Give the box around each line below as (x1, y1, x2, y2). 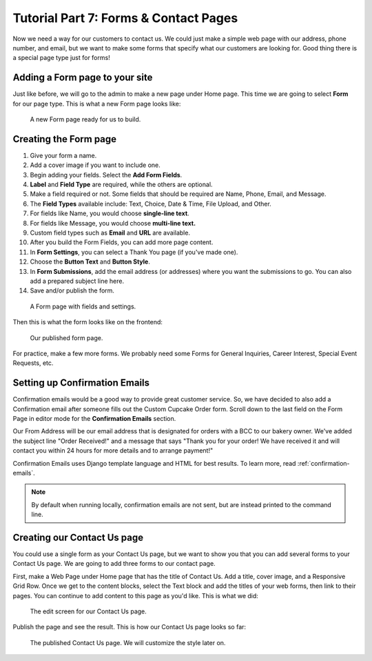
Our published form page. (30, 333, 103, 342)
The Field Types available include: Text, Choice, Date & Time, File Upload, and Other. (30, 199, 271, 208)
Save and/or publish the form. (30, 286, 115, 295)
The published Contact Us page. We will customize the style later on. (30, 638, 226, 647)
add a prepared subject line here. (30, 277, 124, 285)
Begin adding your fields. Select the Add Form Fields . (30, 170, 183, 179)
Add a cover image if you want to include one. (30, 161, 161, 169)
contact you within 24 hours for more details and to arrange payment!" (12, 446, 214, 455)
